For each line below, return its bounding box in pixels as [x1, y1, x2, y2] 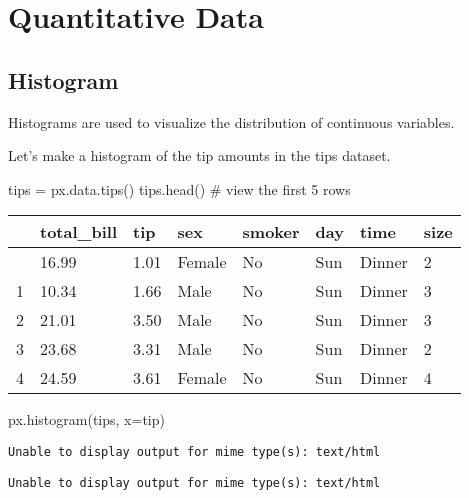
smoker [242, 220, 300, 244]
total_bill [40, 220, 118, 244]
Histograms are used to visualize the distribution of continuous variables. [8, 111, 455, 132]
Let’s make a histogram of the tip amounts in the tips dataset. [8, 145, 391, 166]
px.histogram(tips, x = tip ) [8, 409, 165, 430]
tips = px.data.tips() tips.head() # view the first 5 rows [8, 178, 351, 199]
